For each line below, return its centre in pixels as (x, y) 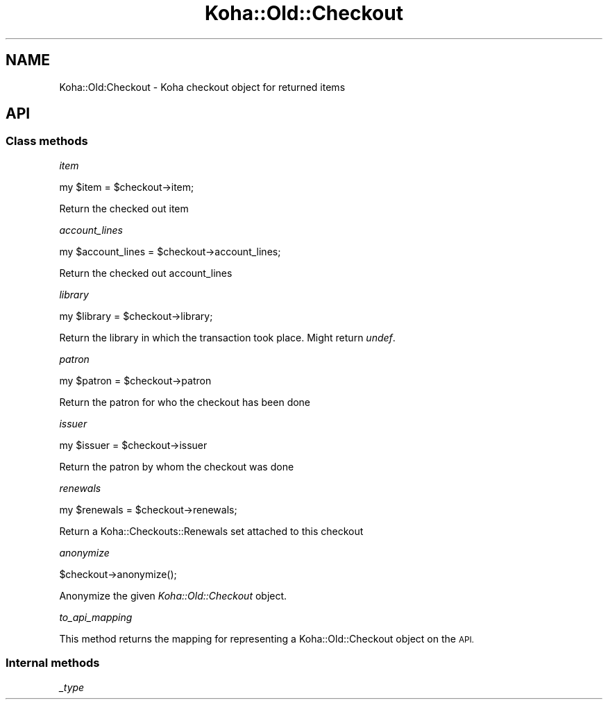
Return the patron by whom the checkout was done (177, 466)
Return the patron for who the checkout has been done (185, 402)
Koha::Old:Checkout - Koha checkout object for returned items (202, 87)
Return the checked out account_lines (146, 273)
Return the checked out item (124, 208)
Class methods (47, 141)
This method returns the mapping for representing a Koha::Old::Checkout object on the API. (267, 638)
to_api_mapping (96, 617)
